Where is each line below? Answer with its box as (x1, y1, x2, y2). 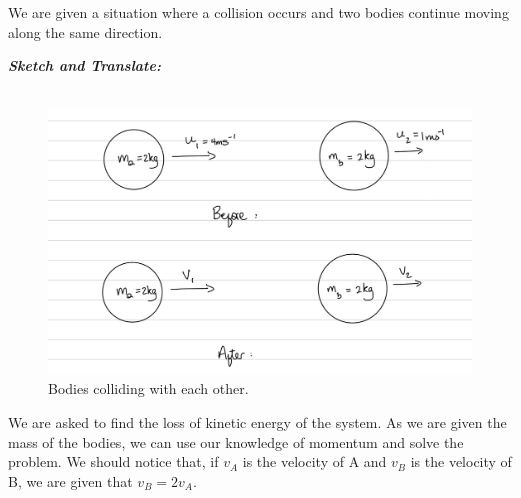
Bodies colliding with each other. (48, 378, 249, 399)
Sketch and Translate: (8, 55, 161, 76)
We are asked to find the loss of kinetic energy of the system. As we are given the (8, 411, 507, 432)
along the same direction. (8, 21, 163, 42)
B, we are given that (8, 470, 133, 491)
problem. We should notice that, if (8, 451, 219, 472)
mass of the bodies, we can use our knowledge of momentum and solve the (8, 431, 464, 452)
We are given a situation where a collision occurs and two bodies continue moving (8, 2, 509, 22)
